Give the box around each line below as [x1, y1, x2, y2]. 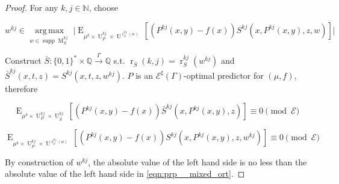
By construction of [5, 155, 73, 168]
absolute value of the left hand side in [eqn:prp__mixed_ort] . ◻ [5, 167, 245, 180]
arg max [35, 26, 64, 35]
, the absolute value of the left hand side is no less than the [88, 155, 307, 168]
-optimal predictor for [184, 69, 264, 81]
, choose [89, 1, 118, 13]
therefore [5, 82, 38, 94]
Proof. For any [5, 1, 58, 13]
